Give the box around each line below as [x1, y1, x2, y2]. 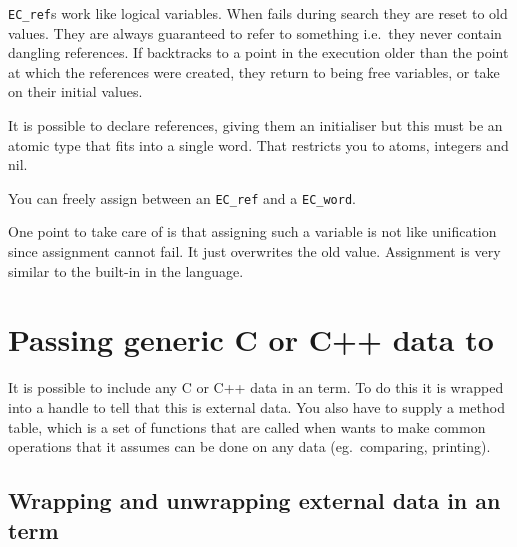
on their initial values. [8, 81, 143, 102]
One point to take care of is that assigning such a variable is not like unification [8, 221, 497, 242]
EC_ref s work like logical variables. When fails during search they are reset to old [8, 3, 508, 23]
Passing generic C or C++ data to [8, 319, 494, 360]
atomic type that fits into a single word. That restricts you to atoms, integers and [8, 134, 509, 155]
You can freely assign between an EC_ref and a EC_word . [8, 187, 356, 208]
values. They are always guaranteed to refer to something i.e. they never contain [8, 22, 502, 43]
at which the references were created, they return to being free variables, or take [8, 61, 500, 82]
